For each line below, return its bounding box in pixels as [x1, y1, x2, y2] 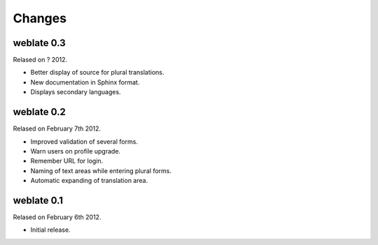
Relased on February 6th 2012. [13, 213, 101, 221]
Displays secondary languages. [30, 88, 122, 96]
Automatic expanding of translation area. [30, 177, 148, 185]
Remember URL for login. [30, 157, 104, 165]
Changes [13, 10, 66, 26]
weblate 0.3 [13, 37, 66, 49]
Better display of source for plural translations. [30, 68, 164, 77]
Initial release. [30, 225, 71, 234]
